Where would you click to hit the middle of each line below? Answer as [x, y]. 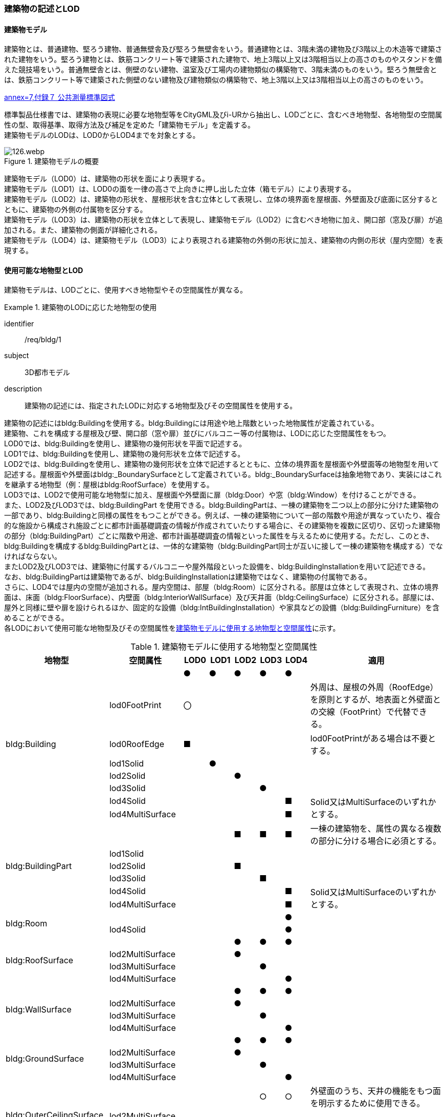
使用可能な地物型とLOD [44, 270]
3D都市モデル [47, 373]
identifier [19, 324]
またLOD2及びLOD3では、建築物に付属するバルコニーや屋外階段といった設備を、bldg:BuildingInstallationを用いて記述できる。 [217, 567]
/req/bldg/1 [43, 340]
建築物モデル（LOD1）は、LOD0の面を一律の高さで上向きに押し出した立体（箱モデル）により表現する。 [180, 189]
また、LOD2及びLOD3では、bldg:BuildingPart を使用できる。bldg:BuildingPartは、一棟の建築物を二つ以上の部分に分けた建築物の [221, 505]
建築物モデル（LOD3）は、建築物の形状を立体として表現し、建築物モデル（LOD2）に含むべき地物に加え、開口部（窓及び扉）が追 [223, 220]
